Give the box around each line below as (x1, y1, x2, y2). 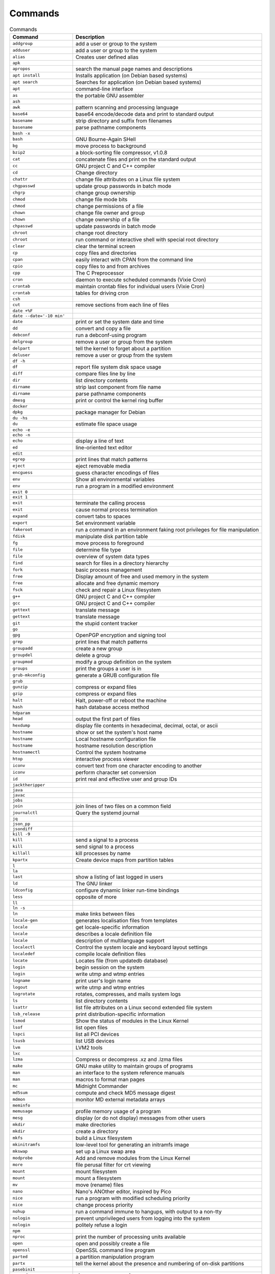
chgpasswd (12, 183, 36, 189)
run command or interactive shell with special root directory (75, 236, 219, 243)
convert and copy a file (75, 325, 131, 332)
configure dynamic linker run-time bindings (75, 887, 179, 894)
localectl (12, 944, 36, 950)
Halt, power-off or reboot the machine (75, 697, 167, 704)
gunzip (12, 684, 28, 690)
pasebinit (12, 1266, 36, 1272)
